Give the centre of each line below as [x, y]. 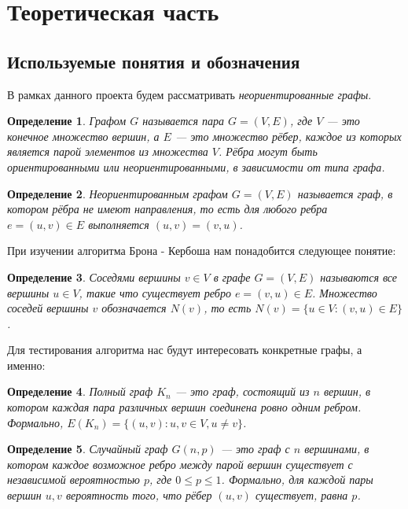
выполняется [119, 224]
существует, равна [301, 495]
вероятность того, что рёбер [139, 495]
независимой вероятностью [74, 479]
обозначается [134, 308]
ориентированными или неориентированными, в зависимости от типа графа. [196, 166]
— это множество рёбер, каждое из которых [288, 136]
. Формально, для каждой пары [297, 479]
